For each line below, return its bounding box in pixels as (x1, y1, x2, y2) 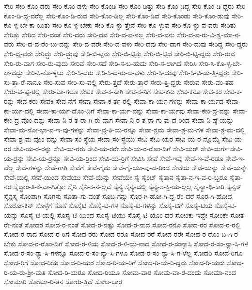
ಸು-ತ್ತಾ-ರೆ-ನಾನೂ (4, 77, 41, 87)
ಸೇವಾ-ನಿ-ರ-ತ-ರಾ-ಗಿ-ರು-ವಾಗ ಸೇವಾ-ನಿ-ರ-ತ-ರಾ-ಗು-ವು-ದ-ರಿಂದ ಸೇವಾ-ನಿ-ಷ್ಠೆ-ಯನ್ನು (47, 115, 234, 125)
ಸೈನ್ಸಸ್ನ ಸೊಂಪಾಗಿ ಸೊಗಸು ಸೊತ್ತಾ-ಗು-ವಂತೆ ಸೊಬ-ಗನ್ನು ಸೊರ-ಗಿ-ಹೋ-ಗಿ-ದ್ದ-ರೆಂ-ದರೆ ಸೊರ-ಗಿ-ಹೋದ (4, 191, 232, 201)
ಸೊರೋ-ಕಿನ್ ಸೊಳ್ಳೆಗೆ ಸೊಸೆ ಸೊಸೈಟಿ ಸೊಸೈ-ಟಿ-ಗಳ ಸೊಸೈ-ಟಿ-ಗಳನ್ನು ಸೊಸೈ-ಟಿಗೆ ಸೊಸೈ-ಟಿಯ (4, 200, 213, 210)
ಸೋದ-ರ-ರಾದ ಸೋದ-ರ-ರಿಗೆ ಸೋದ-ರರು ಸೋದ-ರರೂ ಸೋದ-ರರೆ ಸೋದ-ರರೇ (4, 229, 184, 239)
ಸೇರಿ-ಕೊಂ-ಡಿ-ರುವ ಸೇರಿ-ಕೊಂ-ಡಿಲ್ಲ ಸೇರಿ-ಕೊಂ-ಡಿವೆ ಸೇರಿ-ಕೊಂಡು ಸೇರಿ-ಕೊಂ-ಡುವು (46, 10, 230, 20)
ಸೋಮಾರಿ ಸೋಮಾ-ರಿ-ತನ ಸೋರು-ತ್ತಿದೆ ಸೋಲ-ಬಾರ (4, 276, 123, 287)
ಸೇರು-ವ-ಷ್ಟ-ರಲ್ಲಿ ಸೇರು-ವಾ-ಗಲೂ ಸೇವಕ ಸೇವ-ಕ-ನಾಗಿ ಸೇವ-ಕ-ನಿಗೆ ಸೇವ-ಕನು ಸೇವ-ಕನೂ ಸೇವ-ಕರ (4, 86, 222, 97)
